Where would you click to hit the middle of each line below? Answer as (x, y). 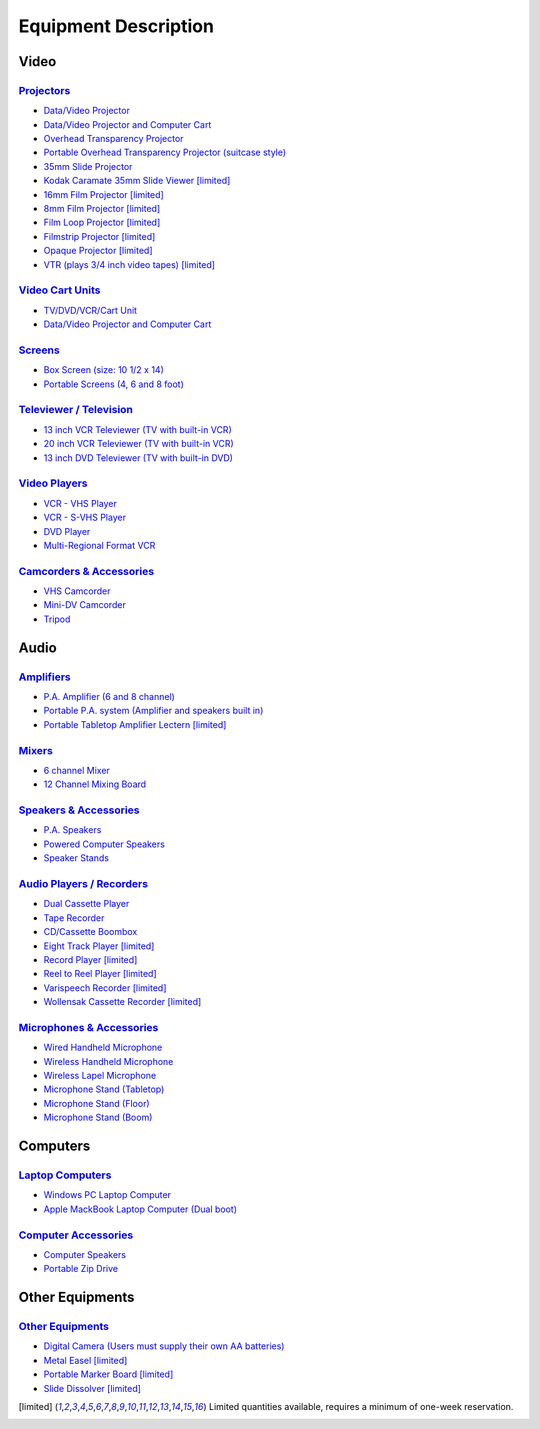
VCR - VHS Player (80, 503)
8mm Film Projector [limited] (102, 209)
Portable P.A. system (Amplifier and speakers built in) (153, 711)
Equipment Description (116, 26)
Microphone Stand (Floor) (96, 1103)
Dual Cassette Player (86, 904)
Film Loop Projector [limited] (102, 222)
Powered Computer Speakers (104, 844)
